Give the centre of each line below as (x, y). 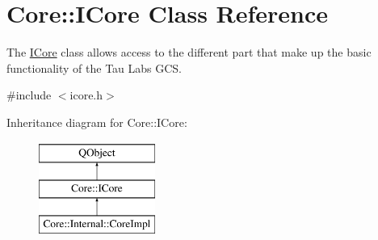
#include (29, 95)
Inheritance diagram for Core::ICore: (97, 122)
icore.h (86, 95)
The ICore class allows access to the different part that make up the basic (189, 52)
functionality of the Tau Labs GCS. (94, 67)
